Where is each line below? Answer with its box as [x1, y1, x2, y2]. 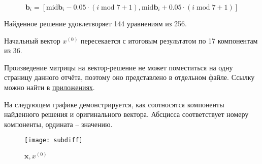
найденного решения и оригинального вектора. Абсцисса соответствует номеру [4, 109, 249, 119]
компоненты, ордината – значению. [4, 118, 113, 129]
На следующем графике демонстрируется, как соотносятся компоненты [4, 99, 224, 109]
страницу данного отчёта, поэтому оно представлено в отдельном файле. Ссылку [4, 72, 255, 83]
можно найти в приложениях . [4, 81, 95, 92]
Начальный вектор [4, 35, 60, 46]
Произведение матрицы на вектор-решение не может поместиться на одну [4, 62, 233, 72]
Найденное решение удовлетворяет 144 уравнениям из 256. [4, 18, 187, 28]
